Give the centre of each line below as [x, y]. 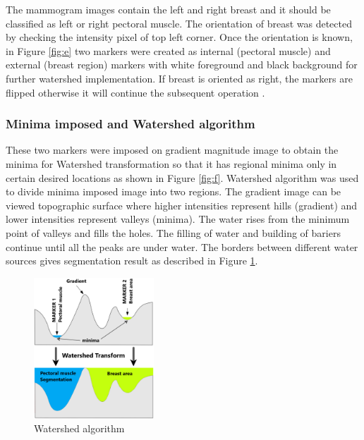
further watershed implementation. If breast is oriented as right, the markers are [179, 78]
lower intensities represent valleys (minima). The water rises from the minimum [178, 219]
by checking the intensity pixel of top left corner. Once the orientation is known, [179, 37]
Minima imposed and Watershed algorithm [131, 124]
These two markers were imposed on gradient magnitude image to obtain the [172, 150]
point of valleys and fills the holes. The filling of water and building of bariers [173, 232]
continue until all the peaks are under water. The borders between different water [182, 246]
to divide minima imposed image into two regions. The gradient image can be [174, 191]
